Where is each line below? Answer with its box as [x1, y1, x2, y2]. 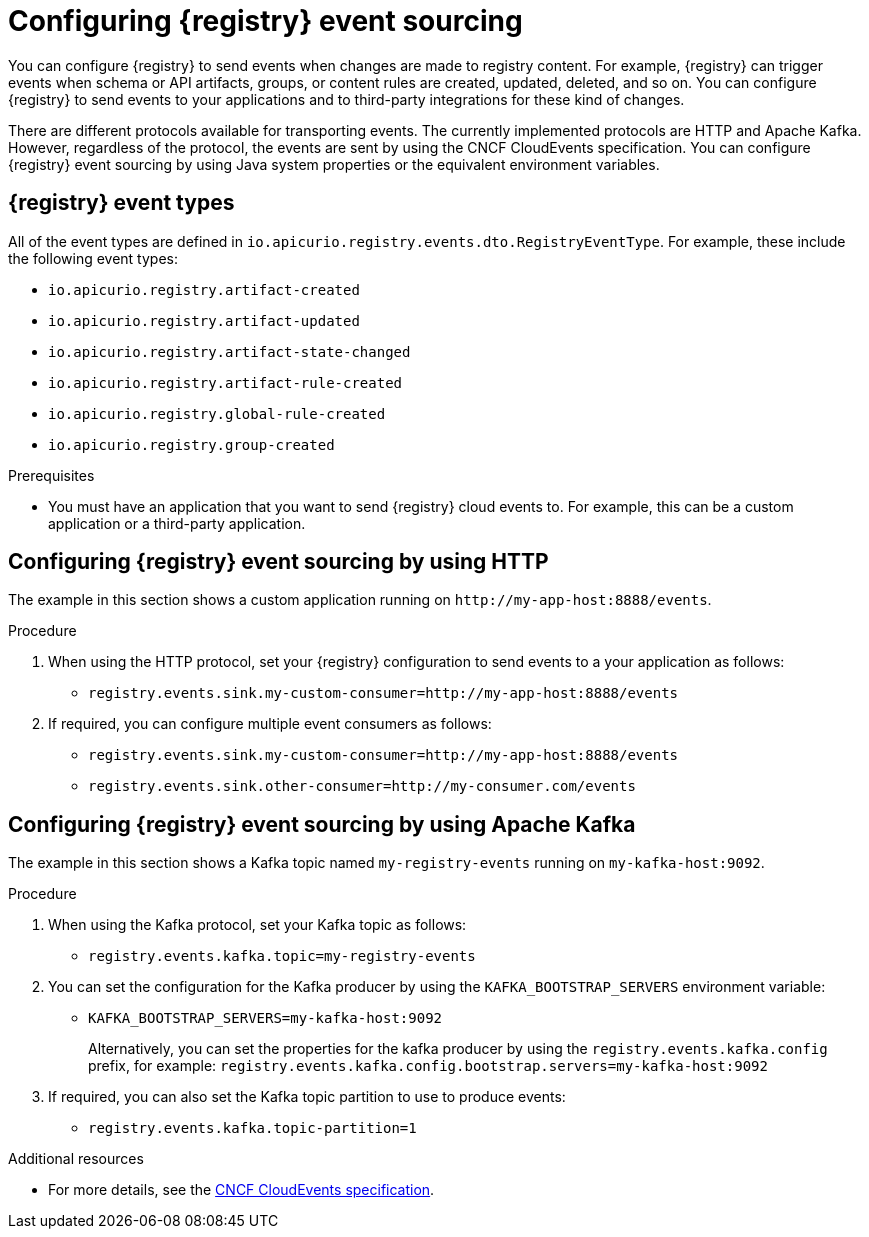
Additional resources [8, 1150, 144, 1168]
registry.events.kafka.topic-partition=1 [88, 1120, 417, 1137]
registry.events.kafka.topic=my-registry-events [88, 948, 476, 965]
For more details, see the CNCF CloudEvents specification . [48, 1181, 435, 1199]
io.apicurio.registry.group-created [48, 436, 335, 453]
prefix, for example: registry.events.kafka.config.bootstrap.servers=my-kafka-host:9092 [88, 1057, 768, 1075]
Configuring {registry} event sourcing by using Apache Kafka [8, 811, 636, 837]
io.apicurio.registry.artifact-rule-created [48, 374, 403, 391]
